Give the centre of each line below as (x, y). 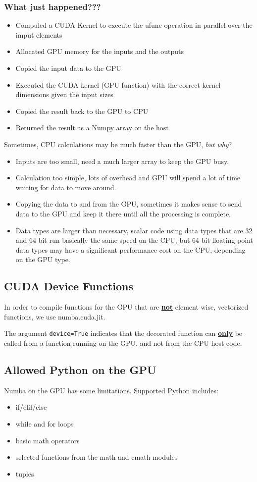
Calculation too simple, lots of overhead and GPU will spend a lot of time (128, 178)
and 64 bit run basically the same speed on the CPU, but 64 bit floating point (134, 240)
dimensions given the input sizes (64, 94)
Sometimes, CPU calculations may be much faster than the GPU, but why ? (118, 144)
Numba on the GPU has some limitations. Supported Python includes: (111, 390)
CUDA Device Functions (69, 286)
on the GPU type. (43, 259)
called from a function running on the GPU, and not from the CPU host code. (123, 343)
